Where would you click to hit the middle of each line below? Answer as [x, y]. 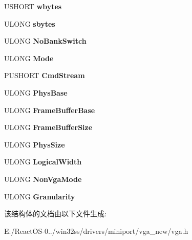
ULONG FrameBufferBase [50, 110]
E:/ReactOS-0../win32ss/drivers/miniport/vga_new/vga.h [96, 230]
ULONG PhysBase [36, 92]
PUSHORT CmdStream [45, 75]
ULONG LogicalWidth [43, 162]
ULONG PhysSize [35, 144]
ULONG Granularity [40, 196]
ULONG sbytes [30, 23]
